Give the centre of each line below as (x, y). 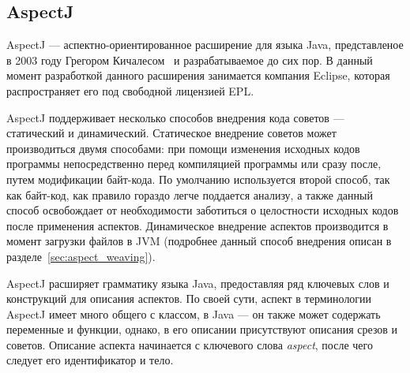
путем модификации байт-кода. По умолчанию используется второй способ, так (198, 179)
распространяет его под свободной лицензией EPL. (130, 90)
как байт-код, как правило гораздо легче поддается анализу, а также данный (190, 194)
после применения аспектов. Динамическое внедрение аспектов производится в (197, 225)
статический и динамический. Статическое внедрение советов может (171, 133)
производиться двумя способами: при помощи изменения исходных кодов (183, 148)
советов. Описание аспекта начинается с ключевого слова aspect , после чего (190, 344)
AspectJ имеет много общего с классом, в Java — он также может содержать (194, 313)
